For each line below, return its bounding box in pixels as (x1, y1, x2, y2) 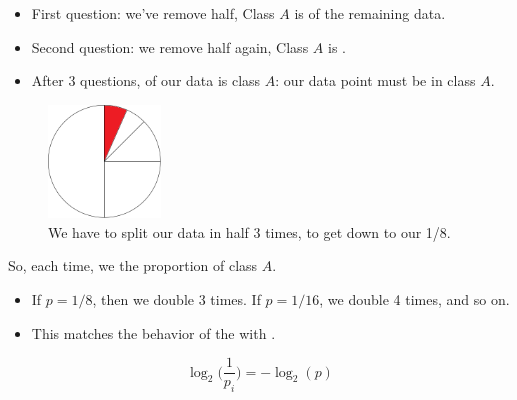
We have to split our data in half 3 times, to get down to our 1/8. (48, 221, 451, 242)
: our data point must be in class (275, 70, 476, 91)
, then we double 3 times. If (92, 288, 261, 309)
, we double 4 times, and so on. (319, 288, 510, 309)
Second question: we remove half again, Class (31, 36, 309, 57)
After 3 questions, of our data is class (31, 70, 261, 91)
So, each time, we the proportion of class (8, 255, 258, 276)
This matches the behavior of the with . (31, 322, 276, 343)
